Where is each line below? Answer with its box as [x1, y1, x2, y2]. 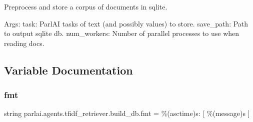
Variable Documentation [4, 62, 133, 77]
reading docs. [4, 37, 44, 48]
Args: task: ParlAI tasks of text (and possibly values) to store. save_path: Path [4, 18, 248, 28]
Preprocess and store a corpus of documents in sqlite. [4, 1, 167, 11]
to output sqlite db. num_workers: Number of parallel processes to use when [4, 28, 239, 38]
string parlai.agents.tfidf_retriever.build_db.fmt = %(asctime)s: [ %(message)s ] [4, 108, 250, 118]
